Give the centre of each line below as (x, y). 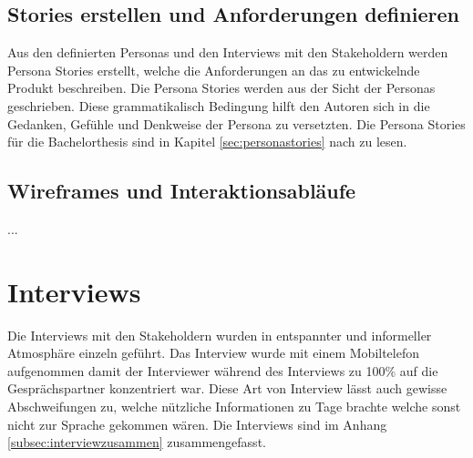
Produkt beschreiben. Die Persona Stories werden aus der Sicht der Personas (221, 88)
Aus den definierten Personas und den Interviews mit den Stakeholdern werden (228, 52)
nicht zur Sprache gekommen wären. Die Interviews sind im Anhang (197, 424)
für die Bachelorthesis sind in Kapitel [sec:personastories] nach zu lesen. (207, 142)
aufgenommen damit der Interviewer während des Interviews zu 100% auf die (223, 370)
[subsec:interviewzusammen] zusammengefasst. (137, 442)
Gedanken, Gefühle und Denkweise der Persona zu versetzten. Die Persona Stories (236, 123)
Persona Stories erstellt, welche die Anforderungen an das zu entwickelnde (214, 70)
